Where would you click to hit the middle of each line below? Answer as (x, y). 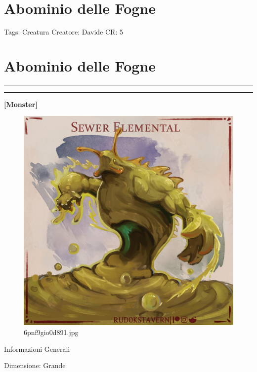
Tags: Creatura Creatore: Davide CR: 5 (64, 32)
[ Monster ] (21, 104)
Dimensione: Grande (35, 365)
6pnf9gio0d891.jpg (51, 332)
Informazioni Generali (37, 349)
